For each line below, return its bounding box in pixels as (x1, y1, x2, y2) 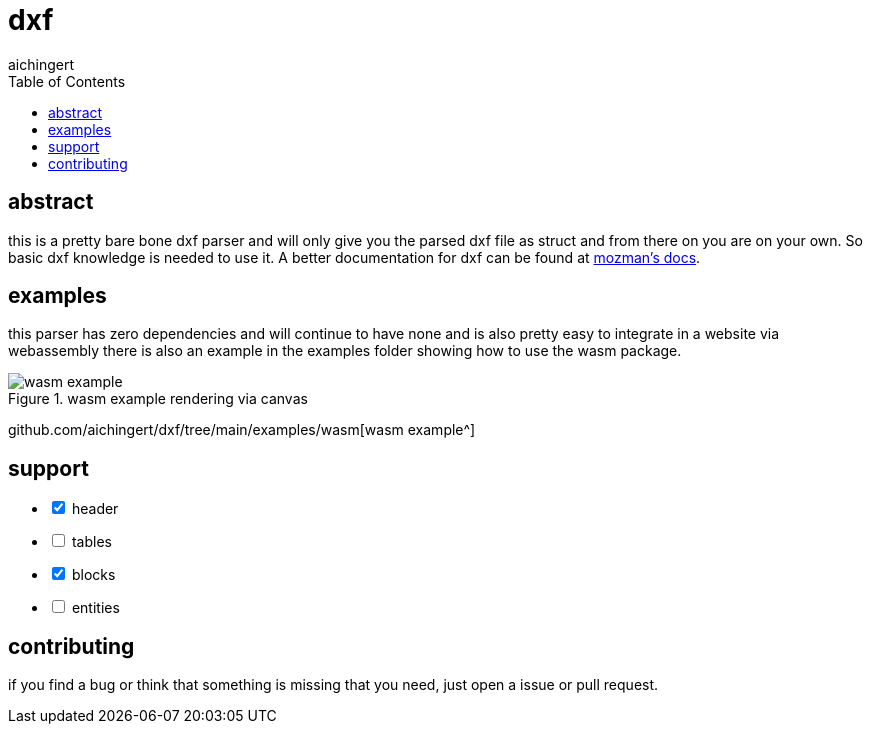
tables (71, 533, 112, 551)
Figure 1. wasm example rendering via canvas (8, 390, 308, 408)
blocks (71, 566, 116, 584)
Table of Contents (8, 72, 126, 90)
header (71, 500, 119, 518)
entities (71, 599, 120, 617)
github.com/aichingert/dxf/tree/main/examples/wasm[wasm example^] (8, 421, 476, 439)
